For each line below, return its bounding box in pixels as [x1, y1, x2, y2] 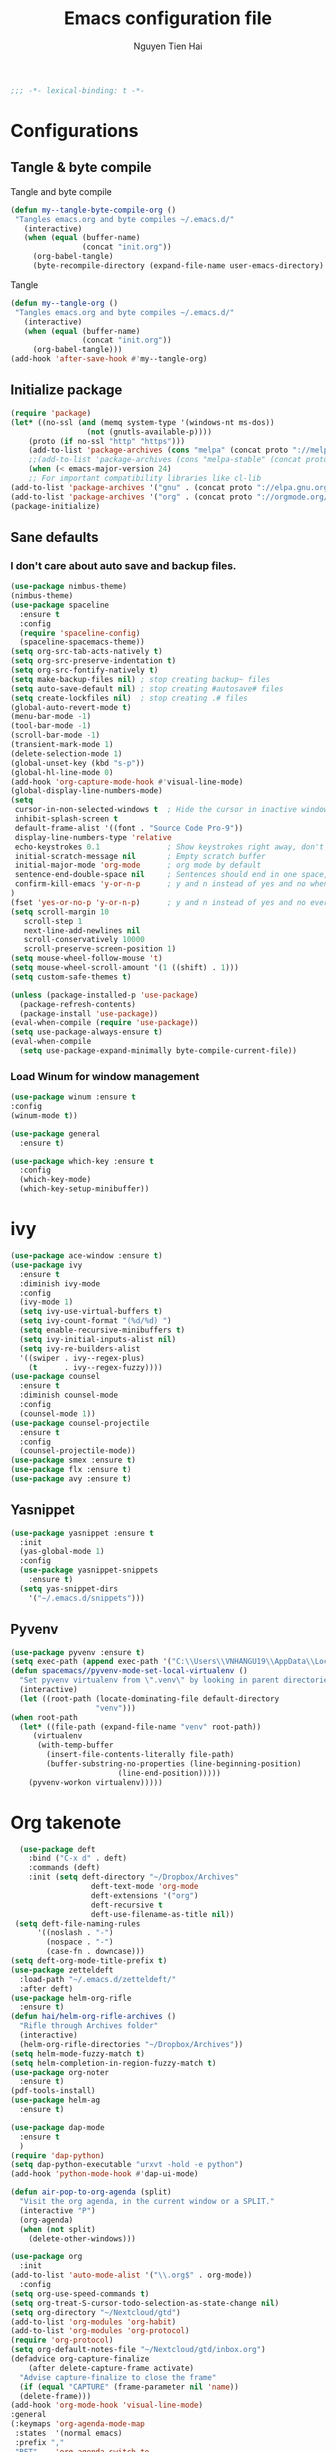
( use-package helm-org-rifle [10, 1993, 132, 2003]
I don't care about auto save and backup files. [10, 558, 237, 572]
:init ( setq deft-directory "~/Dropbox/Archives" [28, 1872, 240, 1882]
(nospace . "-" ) [46, 1937, 114, 1947]
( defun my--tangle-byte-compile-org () [10, 205, 177, 215]
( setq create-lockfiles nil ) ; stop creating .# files [10, 693, 248, 703]
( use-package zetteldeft [10, 1965, 114, 1975]
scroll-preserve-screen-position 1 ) [23, 944, 177, 954]
